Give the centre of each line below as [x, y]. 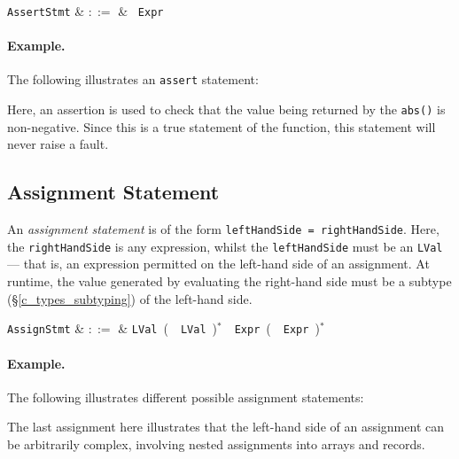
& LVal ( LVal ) [167, 328]
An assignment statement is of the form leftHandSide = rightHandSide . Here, [223, 229]
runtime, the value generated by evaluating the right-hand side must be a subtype [229, 281]
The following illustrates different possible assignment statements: [186, 397]
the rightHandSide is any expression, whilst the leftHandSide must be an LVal [225, 246]
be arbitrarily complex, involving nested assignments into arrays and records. [216, 443]
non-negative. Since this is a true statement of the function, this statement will [222, 126]
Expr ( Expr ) [277, 328]
